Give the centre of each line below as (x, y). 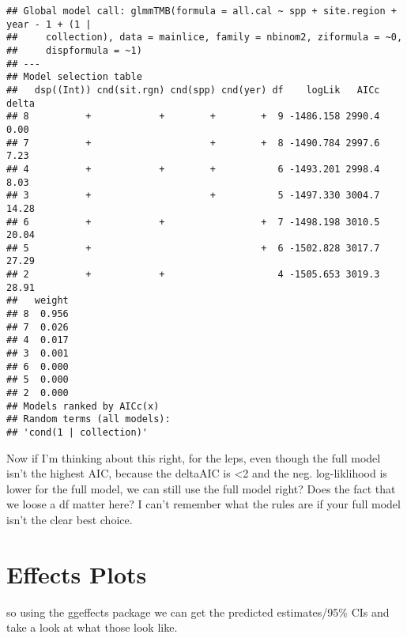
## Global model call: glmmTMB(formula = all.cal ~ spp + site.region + (202, 11)
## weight (38, 301)
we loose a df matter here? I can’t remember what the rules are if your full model (203, 504)
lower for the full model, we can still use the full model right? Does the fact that (201, 488)
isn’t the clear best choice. (70, 520)
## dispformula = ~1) (74, 50)
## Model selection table (74, 77)
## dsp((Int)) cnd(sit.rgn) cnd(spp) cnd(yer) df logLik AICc (193, 90)
